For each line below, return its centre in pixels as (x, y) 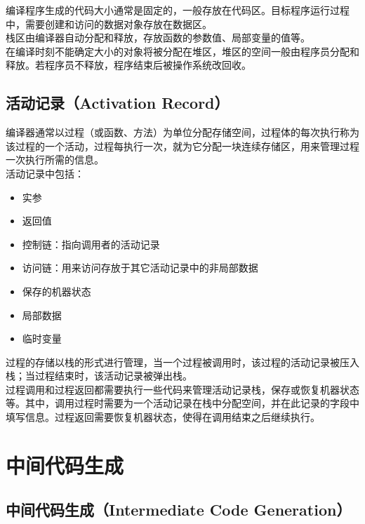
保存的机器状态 (57, 291)
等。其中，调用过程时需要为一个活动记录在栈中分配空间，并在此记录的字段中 (182, 403)
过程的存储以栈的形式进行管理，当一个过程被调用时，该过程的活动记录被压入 (182, 362)
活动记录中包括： (45, 173)
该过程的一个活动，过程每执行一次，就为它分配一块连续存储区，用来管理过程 (182, 146)
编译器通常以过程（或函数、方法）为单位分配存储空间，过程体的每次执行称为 (182, 132)
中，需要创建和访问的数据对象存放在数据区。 (109, 23)
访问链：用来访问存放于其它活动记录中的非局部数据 (140, 268)
